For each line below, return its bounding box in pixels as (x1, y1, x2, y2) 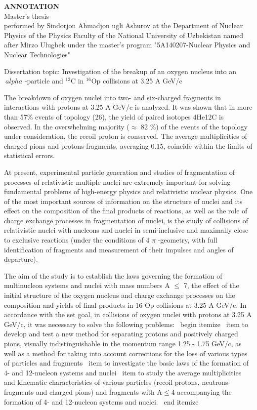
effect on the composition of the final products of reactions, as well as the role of (4, 205, 248, 216)
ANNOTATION (4, 1, 60, 11)
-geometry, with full (158, 235, 217, 245)
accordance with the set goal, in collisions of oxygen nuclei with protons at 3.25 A (4, 309, 252, 320)
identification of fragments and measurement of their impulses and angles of (4, 244, 234, 254)
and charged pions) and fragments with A (36, 386, 163, 397)
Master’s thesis (4, 10, 49, 21)
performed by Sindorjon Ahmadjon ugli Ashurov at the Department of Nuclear (4, 20, 243, 31)
